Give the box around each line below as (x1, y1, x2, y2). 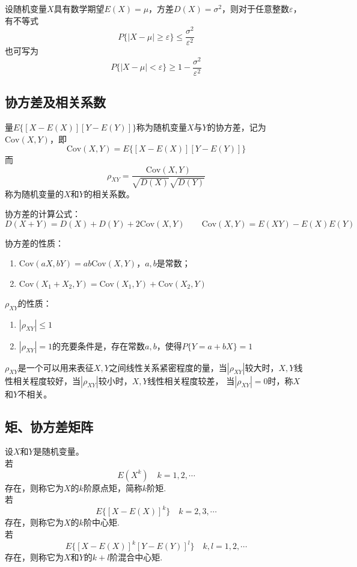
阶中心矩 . (83, 516, 120, 529)
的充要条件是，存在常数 (52, 339, 145, 352)
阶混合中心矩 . (109, 551, 163, 563)
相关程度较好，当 (13, 374, 81, 387)
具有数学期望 (53, 2, 105, 14)
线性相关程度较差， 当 (147, 374, 235, 387)
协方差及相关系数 (5, 93, 106, 111)
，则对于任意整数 (222, 2, 290, 14)
